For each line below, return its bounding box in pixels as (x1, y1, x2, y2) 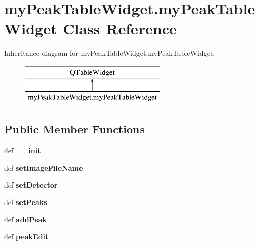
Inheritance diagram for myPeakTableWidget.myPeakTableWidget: (4, 48, 215, 58)
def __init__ (4, 145, 53, 156)
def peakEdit (4, 231, 49, 242)
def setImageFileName (4, 162, 83, 173)
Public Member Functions (4, 121, 145, 137)
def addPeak (4, 214, 47, 224)
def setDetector (4, 179, 58, 190)
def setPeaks (4, 197, 47, 208)
